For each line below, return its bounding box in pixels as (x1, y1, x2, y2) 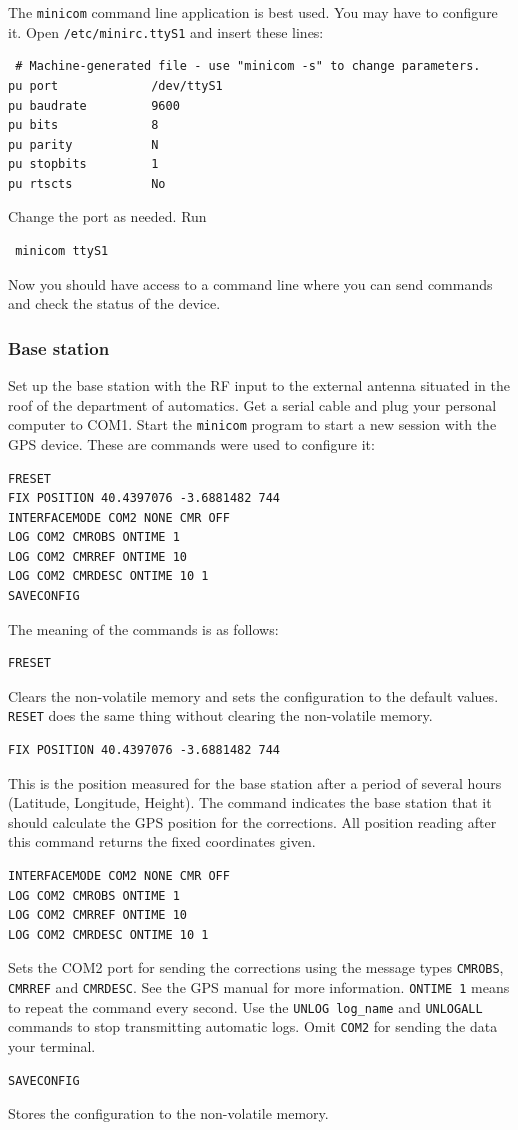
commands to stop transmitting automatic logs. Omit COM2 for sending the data (8, 1016, 498, 1037)
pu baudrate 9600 (8, 98, 180, 113)
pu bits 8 (8, 118, 159, 133)
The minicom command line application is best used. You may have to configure (8, 2, 498, 22)
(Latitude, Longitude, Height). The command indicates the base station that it (8, 792, 492, 813)
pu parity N (8, 137, 159, 152)
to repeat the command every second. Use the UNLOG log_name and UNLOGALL (8, 996, 483, 1017)
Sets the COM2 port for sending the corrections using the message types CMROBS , (8, 957, 504, 978)
